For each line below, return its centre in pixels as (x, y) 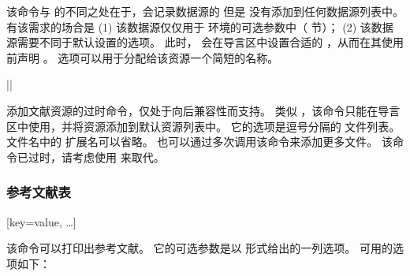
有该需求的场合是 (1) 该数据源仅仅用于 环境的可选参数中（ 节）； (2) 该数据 (200, 26)
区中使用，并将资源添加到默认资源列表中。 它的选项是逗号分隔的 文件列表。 (203, 126)
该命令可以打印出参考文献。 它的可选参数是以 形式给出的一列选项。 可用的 (199, 248)
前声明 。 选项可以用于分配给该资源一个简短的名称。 (143, 57)
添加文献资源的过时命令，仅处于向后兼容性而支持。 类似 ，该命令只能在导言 (203, 110)
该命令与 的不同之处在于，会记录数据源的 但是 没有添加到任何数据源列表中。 (205, 11)
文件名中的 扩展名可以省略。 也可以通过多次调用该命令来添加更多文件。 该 (199, 142)
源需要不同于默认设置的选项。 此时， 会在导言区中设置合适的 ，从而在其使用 (205, 42)
